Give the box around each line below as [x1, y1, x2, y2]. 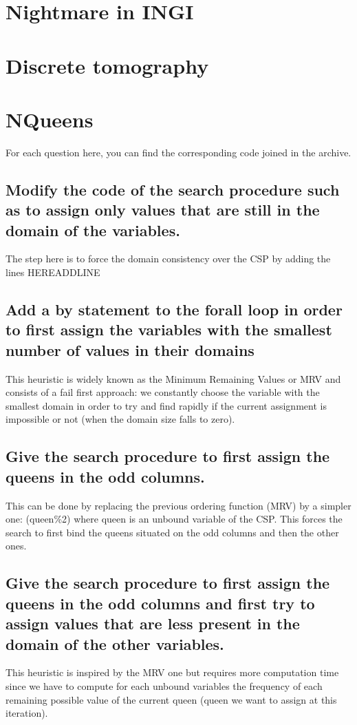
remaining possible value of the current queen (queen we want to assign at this [6, 692, 337, 706]
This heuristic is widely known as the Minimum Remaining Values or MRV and [6, 371, 341, 386]
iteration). [6, 706, 48, 720]
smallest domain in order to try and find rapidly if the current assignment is [6, 398, 327, 412]
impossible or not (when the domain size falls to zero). [6, 412, 235, 426]
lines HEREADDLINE [6, 265, 100, 280]
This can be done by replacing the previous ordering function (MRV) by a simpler [6, 498, 351, 512]
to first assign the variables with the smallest [6, 319, 332, 340]
